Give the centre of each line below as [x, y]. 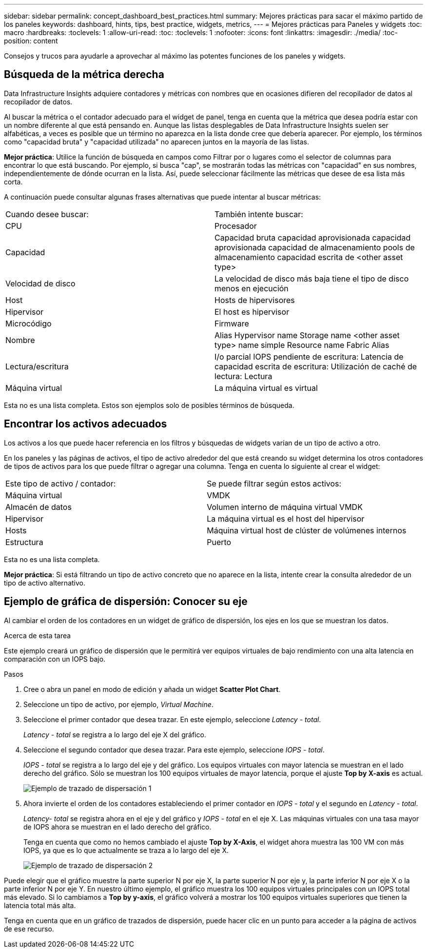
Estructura [24, 542]
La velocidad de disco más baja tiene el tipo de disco [312, 278]
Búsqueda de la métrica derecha [84, 75]
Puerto [219, 542]
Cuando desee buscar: [47, 214]
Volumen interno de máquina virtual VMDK [285, 507]
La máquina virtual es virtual [266, 388]
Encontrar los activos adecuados [86, 424]
